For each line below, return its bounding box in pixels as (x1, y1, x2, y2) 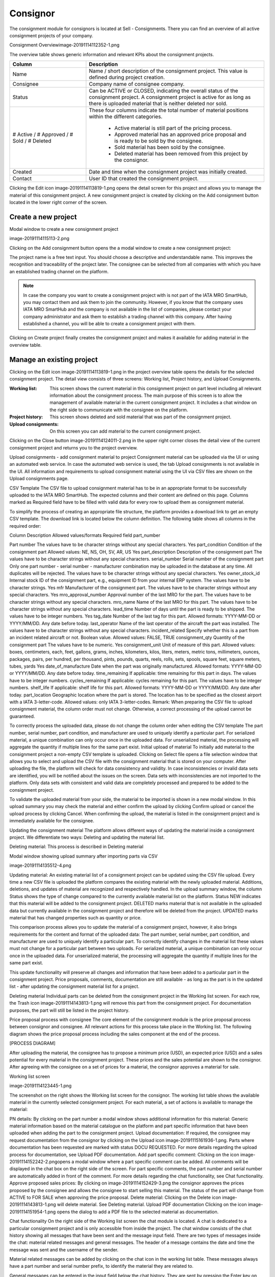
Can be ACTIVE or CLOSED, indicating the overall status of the (89, 87, 238, 94)
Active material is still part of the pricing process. (114, 125, 232, 132)
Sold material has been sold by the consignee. (114, 144, 225, 151)
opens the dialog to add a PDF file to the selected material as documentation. (57, 1209, 219, 1215)
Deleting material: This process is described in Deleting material (9, 843, 144, 850)
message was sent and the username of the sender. (9, 1246, 119, 1252)
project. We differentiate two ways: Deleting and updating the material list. (9, 834, 165, 840)
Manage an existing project (9, 355, 98, 364)
